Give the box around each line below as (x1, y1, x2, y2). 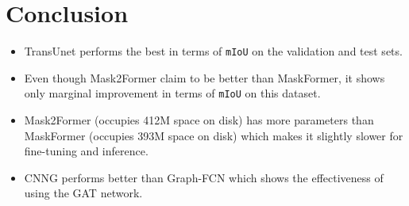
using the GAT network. (24, 185, 143, 201)
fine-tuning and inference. (24, 143, 149, 159)
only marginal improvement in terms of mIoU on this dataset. (24, 85, 321, 101)
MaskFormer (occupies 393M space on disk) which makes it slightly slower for (24, 127, 403, 143)
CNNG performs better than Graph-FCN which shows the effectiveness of (24, 169, 384, 185)
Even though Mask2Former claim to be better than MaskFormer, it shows (24, 69, 385, 86)
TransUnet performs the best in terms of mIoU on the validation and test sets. (24, 43, 403, 59)
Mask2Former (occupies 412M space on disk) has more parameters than (24, 112, 374, 128)
